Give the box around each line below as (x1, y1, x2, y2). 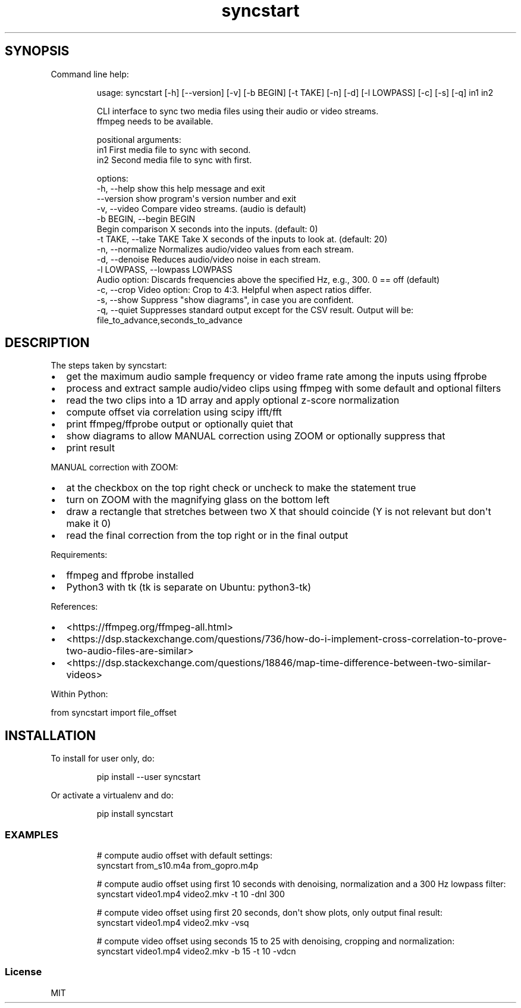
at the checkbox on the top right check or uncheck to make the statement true (66, 482, 416, 494)
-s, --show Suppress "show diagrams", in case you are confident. (96, 294, 354, 305)
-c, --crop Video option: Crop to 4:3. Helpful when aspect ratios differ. (96, 284, 372, 295)
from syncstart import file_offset (51, 707, 177, 718)
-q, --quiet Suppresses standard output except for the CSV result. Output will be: (96, 304, 414, 315)
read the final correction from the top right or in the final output (66, 529, 349, 542)
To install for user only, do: (51, 753, 155, 764)
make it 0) (66, 517, 111, 530)
